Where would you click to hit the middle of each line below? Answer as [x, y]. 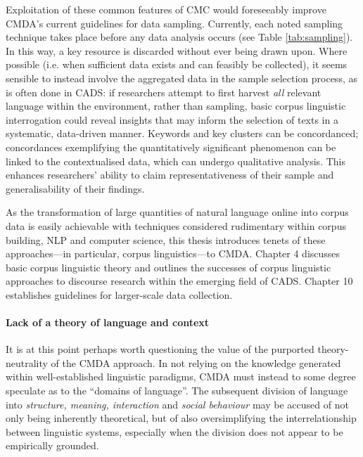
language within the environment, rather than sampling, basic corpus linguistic [176, 106]
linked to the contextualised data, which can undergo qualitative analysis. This [176, 161]
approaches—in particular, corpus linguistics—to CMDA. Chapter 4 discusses [173, 253]
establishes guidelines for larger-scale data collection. [119, 294]
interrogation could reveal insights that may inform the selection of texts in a [172, 119]
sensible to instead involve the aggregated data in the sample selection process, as [181, 78]
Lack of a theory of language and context [108, 322]
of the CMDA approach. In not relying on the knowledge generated [196, 362]
